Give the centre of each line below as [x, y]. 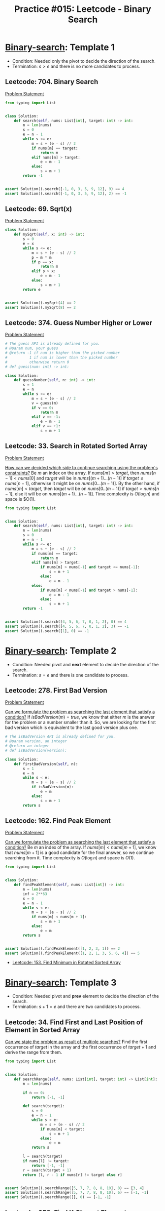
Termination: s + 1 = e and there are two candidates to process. [77, 1007]
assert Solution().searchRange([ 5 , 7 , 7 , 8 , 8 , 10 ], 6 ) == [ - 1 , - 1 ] [77, 1193]
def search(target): [44, 1106]
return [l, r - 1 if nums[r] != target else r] [72, 1175]
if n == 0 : [34, 1092]
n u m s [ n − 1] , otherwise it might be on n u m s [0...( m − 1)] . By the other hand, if [82, 483]
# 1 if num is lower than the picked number [62, 357]
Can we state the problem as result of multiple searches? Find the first [76, 1042]
